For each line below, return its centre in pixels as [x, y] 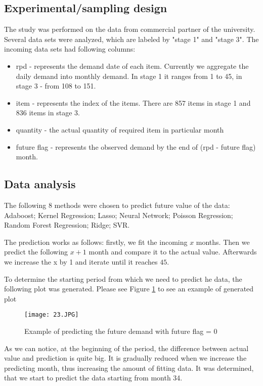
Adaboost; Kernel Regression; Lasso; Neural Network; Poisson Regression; [119, 215]
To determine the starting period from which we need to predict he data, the [123, 278]
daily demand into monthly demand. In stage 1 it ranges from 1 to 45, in [129, 76]
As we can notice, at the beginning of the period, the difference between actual [126, 348]
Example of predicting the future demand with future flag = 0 [121, 331]
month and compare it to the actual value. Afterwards [173, 252]
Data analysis [40, 184]
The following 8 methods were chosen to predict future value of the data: [117, 205]
